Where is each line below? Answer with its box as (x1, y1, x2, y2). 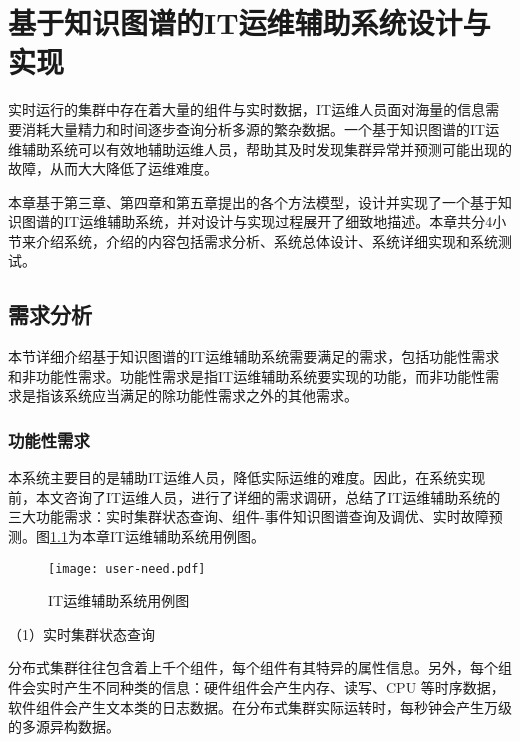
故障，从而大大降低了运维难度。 (8, 158, 218, 179)
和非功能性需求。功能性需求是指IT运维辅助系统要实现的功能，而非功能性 (8, 365, 486, 386)
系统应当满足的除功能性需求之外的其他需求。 (63, 385, 358, 406)
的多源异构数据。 (8, 716, 120, 737)
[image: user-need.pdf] (48, 561, 206, 576)
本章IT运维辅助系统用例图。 (81, 526, 266, 547)
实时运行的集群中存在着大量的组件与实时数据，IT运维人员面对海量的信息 (8, 99, 486, 120)
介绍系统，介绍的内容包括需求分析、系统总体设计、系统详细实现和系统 (35, 230, 498, 251)
